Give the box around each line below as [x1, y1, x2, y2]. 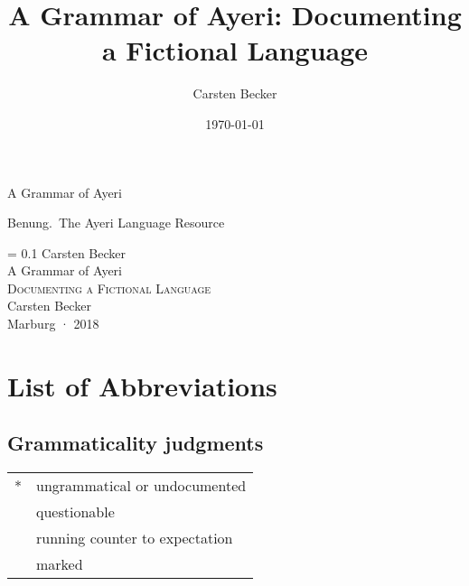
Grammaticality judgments [7, 429, 264, 457]
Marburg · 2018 [7, 314, 99, 333]
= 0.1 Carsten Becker [7, 243, 126, 262]
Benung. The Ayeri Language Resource [7, 213, 225, 232]
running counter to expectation [36, 527, 233, 549]
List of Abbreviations [7, 367, 277, 404]
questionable [36, 501, 115, 523]
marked [36, 553, 83, 575]
